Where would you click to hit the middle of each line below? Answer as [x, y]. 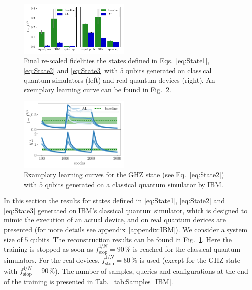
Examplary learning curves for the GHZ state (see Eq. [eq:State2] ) [124, 174]
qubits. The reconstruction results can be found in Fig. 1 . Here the [131, 239]
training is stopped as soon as [49, 249]
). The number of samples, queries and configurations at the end [151, 271]
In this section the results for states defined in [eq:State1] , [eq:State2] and [114, 201]
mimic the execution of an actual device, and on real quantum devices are [115, 220]
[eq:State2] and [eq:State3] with [71, 70]
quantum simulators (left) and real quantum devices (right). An [119, 80]
